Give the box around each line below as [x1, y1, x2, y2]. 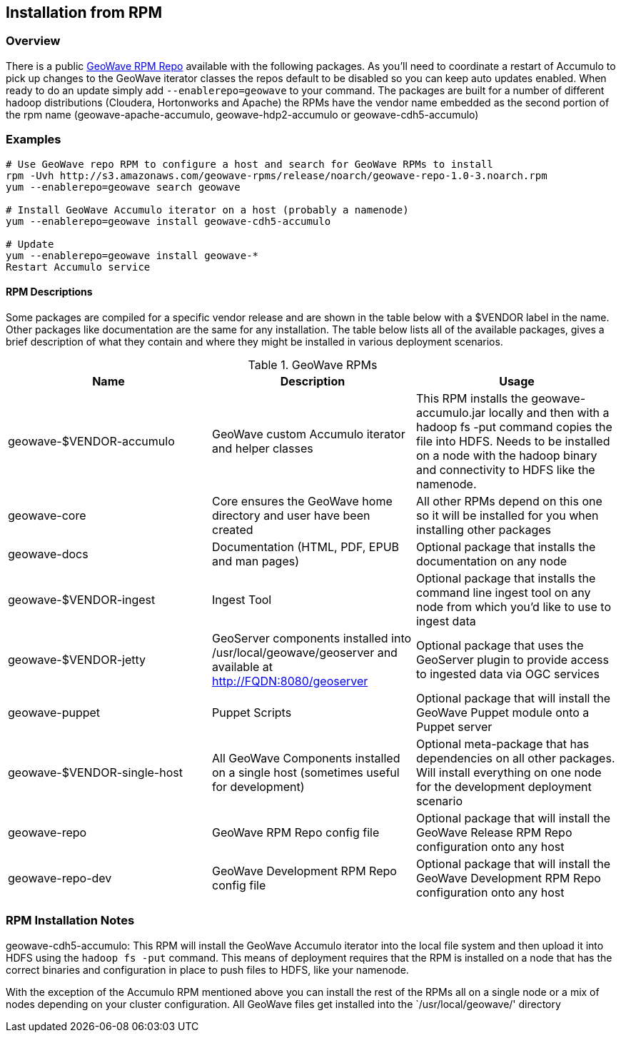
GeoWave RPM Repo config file [211, 825, 380, 840]
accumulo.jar [415, 405, 486, 420]
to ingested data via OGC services [415, 666, 600, 681]
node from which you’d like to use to [415, 599, 611, 614]
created [211, 522, 253, 537]
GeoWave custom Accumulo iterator [211, 426, 405, 441]
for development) [211, 779, 305, 794]
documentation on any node [415, 553, 567, 568]
